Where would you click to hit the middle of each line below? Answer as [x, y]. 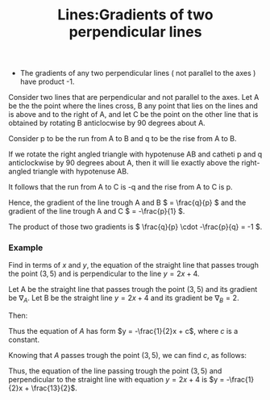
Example [26, 248]
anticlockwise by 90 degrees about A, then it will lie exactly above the [124, 163]
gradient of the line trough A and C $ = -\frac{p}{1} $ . [97, 211]
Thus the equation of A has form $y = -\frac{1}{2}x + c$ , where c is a [123, 331]
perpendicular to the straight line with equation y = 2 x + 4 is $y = [116, 380]
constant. [24, 340]
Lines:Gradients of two [135, 15]
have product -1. [47, 81]
